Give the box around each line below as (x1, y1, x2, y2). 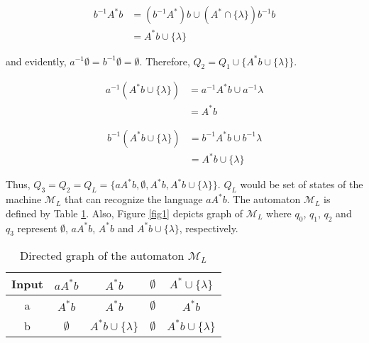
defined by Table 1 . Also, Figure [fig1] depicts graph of (6, 205, 243, 220)
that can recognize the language (65, 192, 203, 207)
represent (17, 220, 57, 235)
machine (6, 192, 42, 207)
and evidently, (6, 53, 67, 68)
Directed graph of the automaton (20, 247, 184, 264)
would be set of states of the (240, 177, 363, 192)
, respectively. (179, 220, 238, 235)
